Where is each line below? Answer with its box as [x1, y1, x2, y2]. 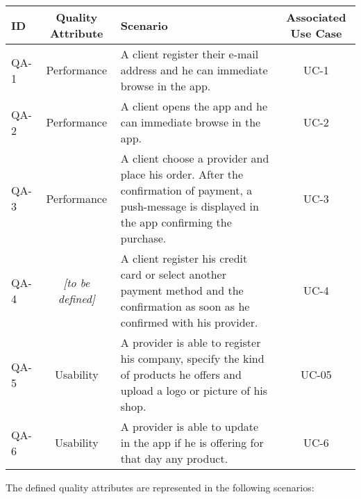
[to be [63, 274, 90, 291]
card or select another [120, 266, 226, 282]
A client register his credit [120, 250, 248, 266]
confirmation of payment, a [120, 182, 253, 198]
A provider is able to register [120, 334, 261, 350]
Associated [286, 9, 346, 25]
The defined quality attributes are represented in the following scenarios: [6, 480, 314, 494]
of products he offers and [120, 366, 242, 382]
